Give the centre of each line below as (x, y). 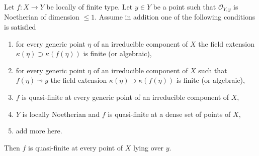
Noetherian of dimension (42, 17)
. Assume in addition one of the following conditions (175, 17)
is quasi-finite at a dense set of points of (169, 114)
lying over (148, 147)
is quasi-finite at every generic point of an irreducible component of (125, 97)
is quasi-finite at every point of (76, 147)
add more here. (39, 131)
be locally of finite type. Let (90, 7)
